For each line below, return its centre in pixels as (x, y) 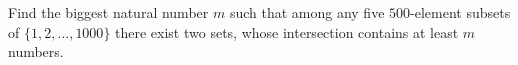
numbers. (36, 51)
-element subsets (460, 12)
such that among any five (307, 12)
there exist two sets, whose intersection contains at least (287, 31)
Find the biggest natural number (108, 12)
